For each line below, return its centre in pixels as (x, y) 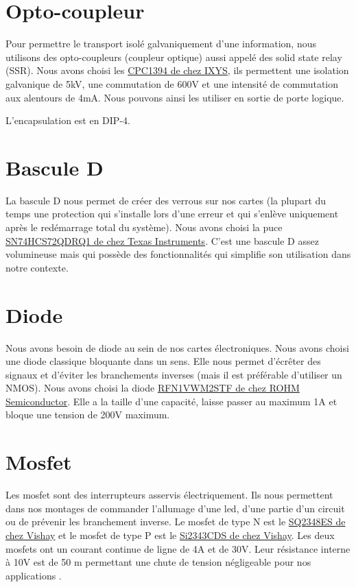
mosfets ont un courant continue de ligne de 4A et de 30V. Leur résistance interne (178, 548)
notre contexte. (37, 267)
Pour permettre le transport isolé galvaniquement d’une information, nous (161, 44)
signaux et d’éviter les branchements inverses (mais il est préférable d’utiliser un (174, 374)
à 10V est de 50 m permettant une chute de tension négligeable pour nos (158, 562)
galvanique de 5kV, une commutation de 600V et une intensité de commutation (172, 83)
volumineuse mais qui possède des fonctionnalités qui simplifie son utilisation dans (178, 254)
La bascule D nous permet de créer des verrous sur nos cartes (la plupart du (166, 200)
